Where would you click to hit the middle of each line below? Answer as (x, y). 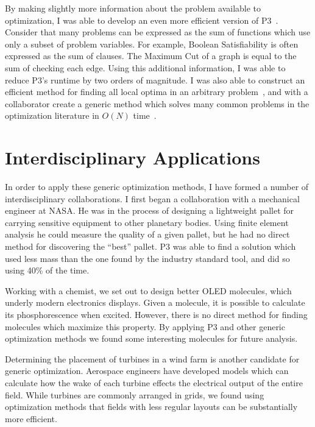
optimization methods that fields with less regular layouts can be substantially (151, 407)
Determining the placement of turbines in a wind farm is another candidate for (152, 358)
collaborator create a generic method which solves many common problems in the (157, 103)
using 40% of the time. (47, 270)
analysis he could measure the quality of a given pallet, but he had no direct (147, 234)
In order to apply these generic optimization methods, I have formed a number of (157, 187)
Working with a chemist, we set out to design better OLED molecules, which (148, 290)
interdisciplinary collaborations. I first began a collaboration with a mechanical (152, 198)
